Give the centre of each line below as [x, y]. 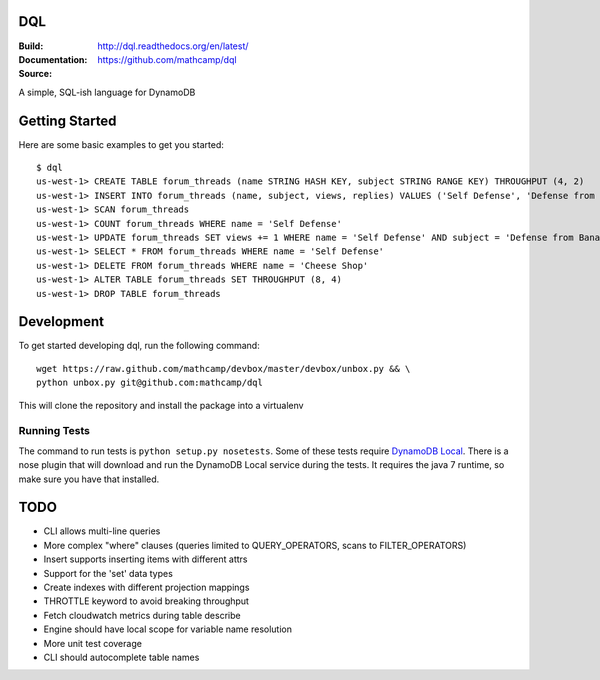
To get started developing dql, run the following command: [139, 346]
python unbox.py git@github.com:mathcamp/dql [150, 383]
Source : [35, 74]
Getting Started [67, 120]
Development [61, 321]
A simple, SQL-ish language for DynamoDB [107, 92]
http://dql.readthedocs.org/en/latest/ [173, 46]
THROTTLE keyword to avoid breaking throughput [146, 601]
